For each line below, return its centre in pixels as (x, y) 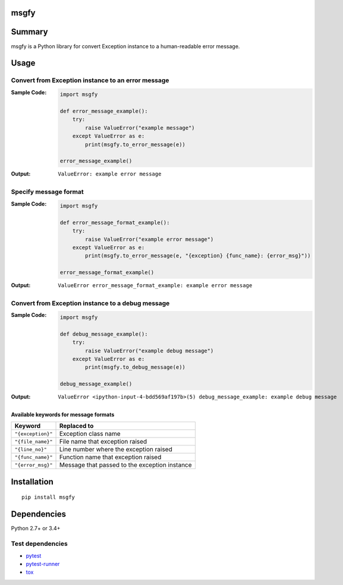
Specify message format (47, 192)
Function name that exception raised (110, 457)
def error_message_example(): (104, 111)
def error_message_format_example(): (115, 222)
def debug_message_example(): (104, 334)
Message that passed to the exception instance (126, 465)
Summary (29, 32)
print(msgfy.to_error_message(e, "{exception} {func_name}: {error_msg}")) (198, 256)
